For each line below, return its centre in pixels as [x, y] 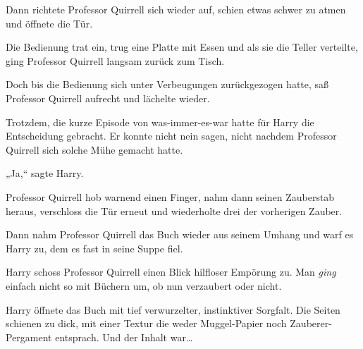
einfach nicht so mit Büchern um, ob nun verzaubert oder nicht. [144, 285]
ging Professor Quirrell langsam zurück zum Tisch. [115, 60]
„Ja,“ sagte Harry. [45, 173]
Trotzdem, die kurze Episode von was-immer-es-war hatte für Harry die [160, 122]
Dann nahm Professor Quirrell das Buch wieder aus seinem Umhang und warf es [180, 234]
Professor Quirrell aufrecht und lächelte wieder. [108, 98]
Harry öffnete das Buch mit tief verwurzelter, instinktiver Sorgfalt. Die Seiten [173, 309]
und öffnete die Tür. [49, 23]
